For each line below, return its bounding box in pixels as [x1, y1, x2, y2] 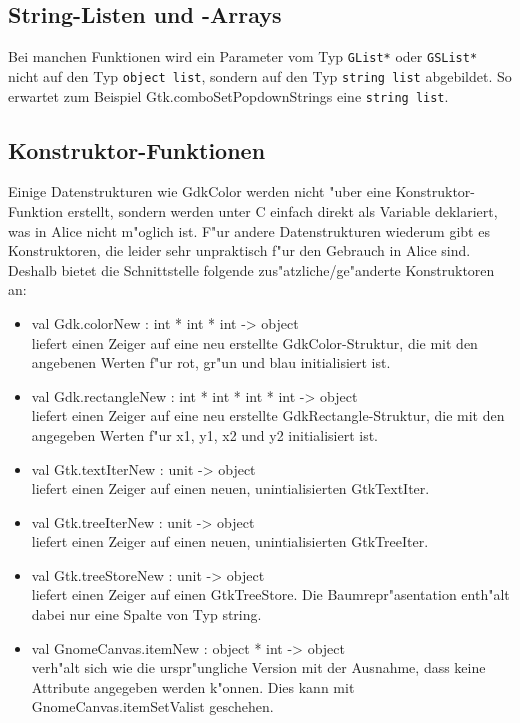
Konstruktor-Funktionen [8, 134, 266, 165]
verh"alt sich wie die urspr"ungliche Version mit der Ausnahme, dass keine [31, 657, 486, 678]
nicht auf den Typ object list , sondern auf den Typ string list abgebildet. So [8, 65, 512, 86]
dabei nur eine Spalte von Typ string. [31, 604, 262, 625]
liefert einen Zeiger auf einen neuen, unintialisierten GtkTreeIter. [31, 531, 429, 552]
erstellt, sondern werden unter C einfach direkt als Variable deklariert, [67, 200, 498, 221]
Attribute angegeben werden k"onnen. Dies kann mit [31, 676, 355, 697]
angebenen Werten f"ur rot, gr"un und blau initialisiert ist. [31, 352, 391, 373]
